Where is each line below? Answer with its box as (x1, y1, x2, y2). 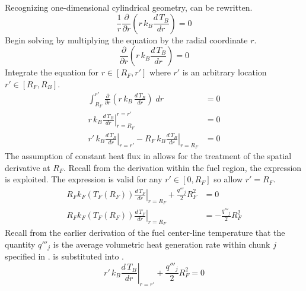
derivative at (5, 161, 50, 173)
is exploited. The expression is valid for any (5, 173, 162, 185)
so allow (213, 173, 243, 185)
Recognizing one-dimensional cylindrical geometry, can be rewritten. (5, 1, 253, 13)
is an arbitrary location (182, 66, 267, 78)
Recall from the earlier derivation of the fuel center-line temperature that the (5, 226, 285, 239)
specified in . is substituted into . (5, 250, 124, 262)
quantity (5, 238, 36, 250)
